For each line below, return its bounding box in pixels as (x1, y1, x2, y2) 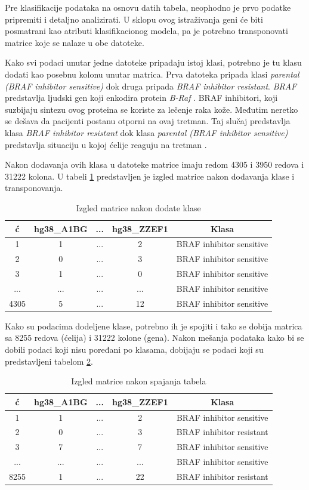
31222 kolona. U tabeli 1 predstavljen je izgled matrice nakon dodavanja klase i (5, 170, 295, 182)
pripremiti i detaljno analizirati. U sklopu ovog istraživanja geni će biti (5, 13, 263, 25)
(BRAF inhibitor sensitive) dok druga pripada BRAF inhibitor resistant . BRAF (5, 79, 297, 92)
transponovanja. (5, 181, 63, 194)
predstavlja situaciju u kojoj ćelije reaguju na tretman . (5, 138, 207, 150)
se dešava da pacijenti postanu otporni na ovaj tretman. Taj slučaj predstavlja (5, 115, 291, 127)
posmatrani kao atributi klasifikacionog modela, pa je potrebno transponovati (5, 24, 288, 37)
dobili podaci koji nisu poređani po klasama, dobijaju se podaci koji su (5, 343, 264, 355)
